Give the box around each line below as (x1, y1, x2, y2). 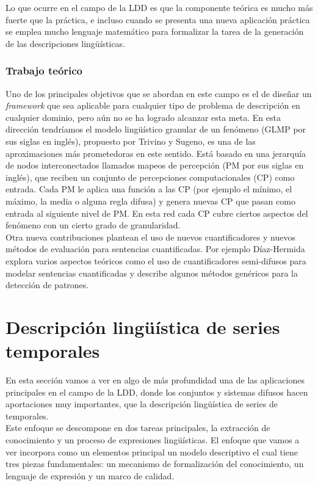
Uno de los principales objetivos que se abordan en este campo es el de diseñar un (5, 87, 312, 100)
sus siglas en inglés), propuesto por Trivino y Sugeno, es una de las (5, 134, 256, 147)
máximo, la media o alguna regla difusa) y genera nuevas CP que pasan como (5, 194, 295, 207)
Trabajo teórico (5, 63, 83, 78)
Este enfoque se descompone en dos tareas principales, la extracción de (5, 421, 270, 434)
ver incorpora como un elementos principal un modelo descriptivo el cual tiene (5, 445, 298, 458)
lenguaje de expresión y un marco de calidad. (5, 469, 175, 482)
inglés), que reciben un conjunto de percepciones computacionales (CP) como (5, 170, 295, 183)
